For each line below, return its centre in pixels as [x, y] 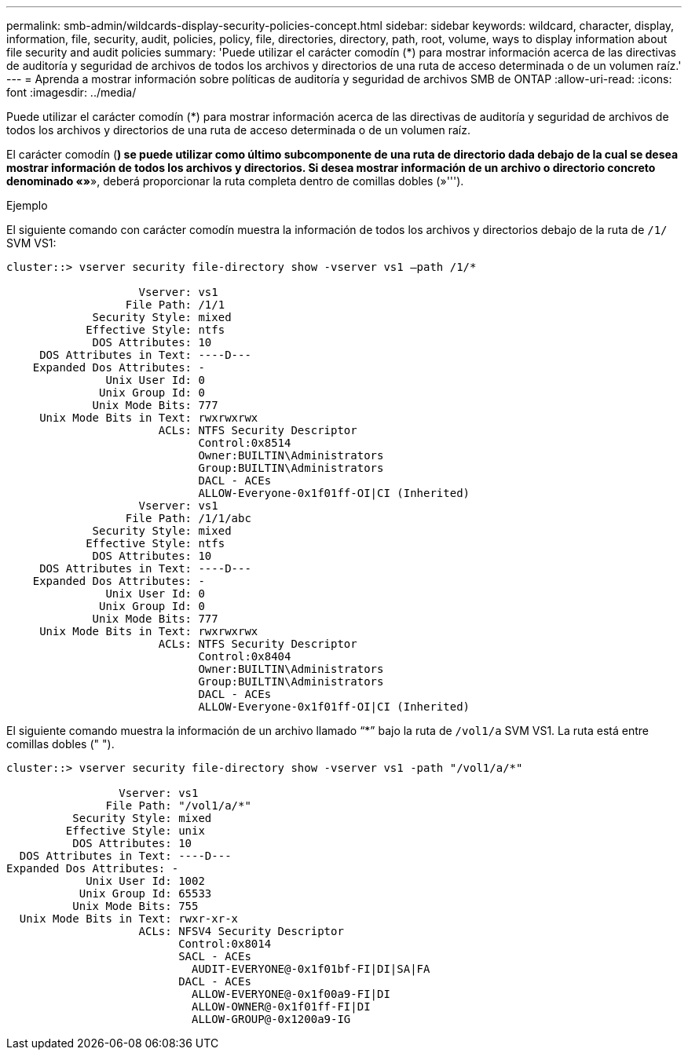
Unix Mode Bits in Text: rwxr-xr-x [129, 919]
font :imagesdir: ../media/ [71, 92]
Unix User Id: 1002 [145, 881]
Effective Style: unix [135, 831]
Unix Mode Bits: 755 [135, 906]
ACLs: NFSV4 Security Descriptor [241, 931]
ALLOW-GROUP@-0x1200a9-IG [271, 1019]
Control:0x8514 [245, 443]
